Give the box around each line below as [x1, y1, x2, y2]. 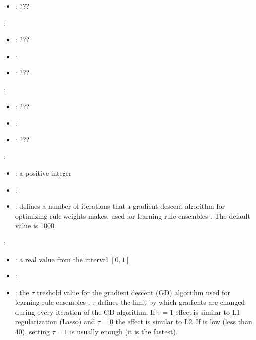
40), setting [15, 326, 50, 337]
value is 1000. [15, 220, 56, 231]
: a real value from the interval [15, 254, 108, 264]
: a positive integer [15, 167, 72, 178]
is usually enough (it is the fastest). [70, 326, 178, 337]
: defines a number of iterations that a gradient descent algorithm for [15, 201, 225, 211]
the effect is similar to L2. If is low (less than [115, 316, 252, 327]
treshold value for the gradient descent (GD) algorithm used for [37, 287, 230, 297]
